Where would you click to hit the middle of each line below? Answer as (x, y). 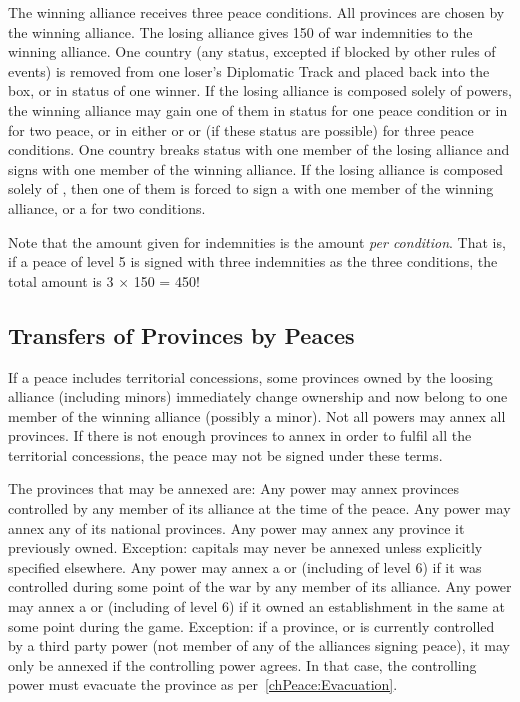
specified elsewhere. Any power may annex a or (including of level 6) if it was (245, 566)
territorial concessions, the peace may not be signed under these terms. (225, 454)
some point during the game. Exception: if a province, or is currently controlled (251, 625)
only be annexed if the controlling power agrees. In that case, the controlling (242, 664)
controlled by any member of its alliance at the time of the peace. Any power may (259, 508)
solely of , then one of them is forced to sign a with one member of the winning (251, 188)
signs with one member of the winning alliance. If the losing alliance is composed (256, 168)
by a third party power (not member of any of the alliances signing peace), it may (259, 645)
